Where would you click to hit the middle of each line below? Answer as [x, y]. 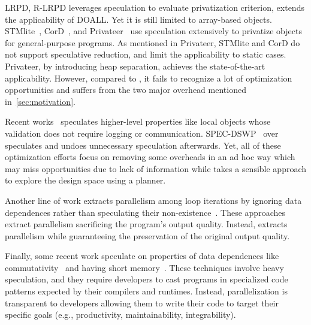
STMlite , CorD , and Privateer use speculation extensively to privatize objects [153, 31]
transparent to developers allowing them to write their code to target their [142, 303]
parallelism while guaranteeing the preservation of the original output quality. [147, 235]
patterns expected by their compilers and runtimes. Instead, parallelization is [146, 291]
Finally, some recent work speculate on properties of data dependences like [142, 256]
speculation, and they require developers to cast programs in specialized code [147, 279]
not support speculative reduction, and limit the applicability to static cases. [146, 54]
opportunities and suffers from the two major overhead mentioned [126, 90]
